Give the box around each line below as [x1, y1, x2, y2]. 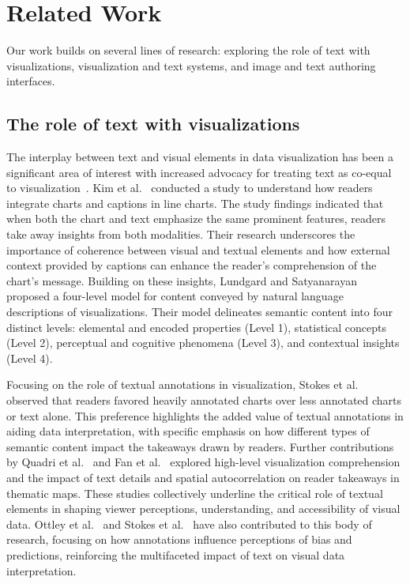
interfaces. [6, 73, 55, 89]
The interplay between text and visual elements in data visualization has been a [6, 149, 393, 165]
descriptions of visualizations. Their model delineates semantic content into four [6, 303, 393, 320]
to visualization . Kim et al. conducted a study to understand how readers [6, 179, 373, 196]
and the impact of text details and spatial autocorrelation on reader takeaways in [6, 469, 400, 485]
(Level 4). [6, 349, 53, 366]
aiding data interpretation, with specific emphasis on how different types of [6, 423, 370, 439]
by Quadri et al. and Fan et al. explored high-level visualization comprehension [6, 454, 401, 470]
